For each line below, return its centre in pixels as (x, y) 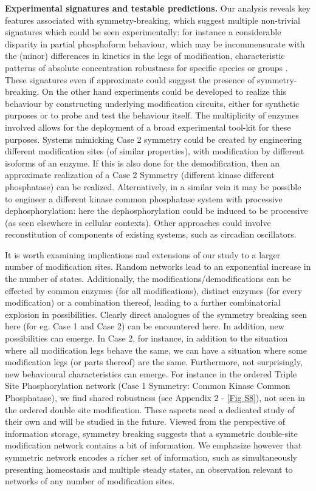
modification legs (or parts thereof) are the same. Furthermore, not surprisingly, (154, 362)
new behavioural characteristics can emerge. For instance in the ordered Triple (151, 373)
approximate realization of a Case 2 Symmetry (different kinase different (140, 175)
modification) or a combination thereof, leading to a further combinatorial (143, 302)
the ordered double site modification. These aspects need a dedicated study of (150, 409)
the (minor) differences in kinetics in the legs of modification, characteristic (145, 56)
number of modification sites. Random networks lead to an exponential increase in (158, 266)
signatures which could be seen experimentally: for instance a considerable (143, 32)
